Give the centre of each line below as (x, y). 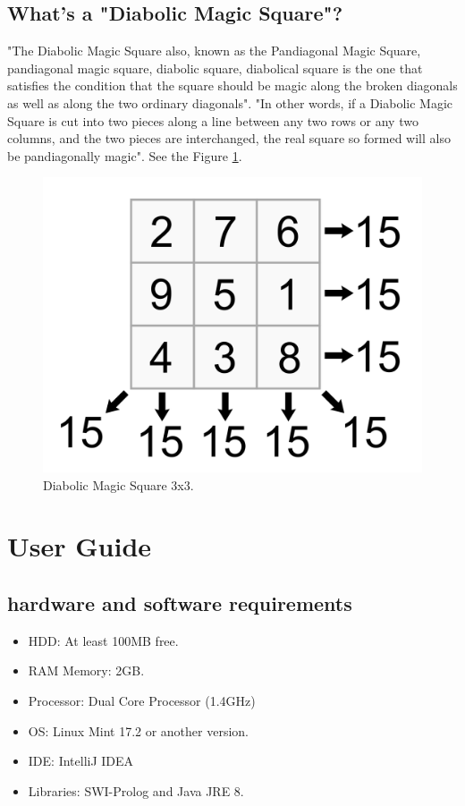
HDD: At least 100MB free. (103, 640)
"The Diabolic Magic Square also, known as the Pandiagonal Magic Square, (214, 51)
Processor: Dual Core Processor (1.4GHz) (142, 700)
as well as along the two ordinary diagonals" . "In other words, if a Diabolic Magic (230, 102)
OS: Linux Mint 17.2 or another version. (138, 730)
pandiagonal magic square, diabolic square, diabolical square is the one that (215, 68)
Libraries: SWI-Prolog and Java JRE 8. (136, 790)
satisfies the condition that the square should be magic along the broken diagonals (232, 85)
